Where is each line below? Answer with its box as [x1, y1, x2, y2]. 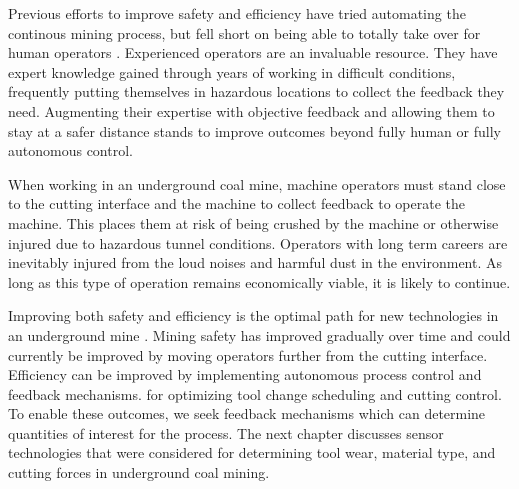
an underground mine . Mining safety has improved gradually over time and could [8, 324, 511, 345]
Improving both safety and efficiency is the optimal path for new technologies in [8, 305, 499, 326]
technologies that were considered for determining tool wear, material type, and [8, 442, 496, 463]
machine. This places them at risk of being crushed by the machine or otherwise [8, 212, 499, 233]
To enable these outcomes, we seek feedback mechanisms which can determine [8, 403, 486, 424]
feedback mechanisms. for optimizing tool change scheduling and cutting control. [8, 383, 502, 404]
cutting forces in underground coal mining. [8, 462, 270, 483]
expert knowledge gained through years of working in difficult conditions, [8, 61, 456, 82]
